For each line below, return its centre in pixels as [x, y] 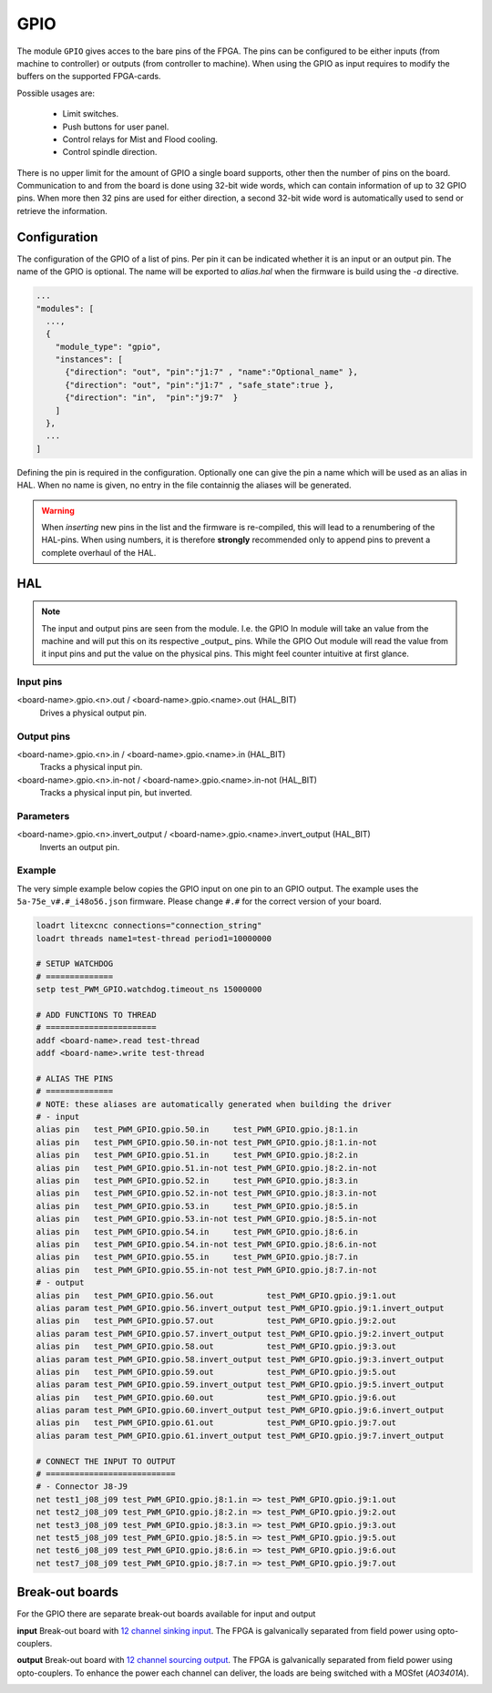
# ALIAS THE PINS [75, 1078]
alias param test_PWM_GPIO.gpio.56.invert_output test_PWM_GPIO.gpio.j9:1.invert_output [241, 1308]
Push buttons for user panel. [116, 127]
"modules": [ [65, 308]
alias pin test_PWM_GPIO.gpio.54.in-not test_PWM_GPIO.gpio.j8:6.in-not [207, 1244]
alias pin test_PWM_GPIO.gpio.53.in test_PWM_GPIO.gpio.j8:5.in [197, 1206]
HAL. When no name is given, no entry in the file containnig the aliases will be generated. [184, 485]
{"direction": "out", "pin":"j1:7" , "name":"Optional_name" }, [212, 372]
